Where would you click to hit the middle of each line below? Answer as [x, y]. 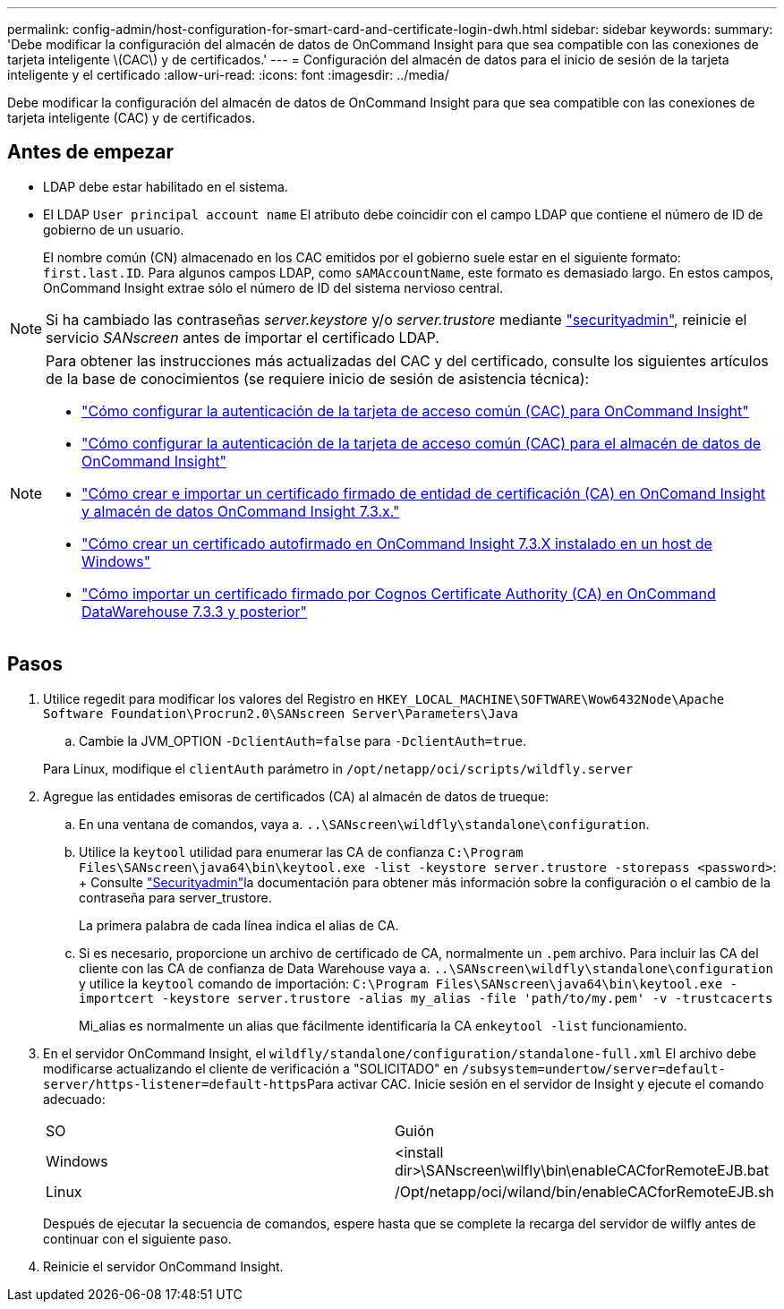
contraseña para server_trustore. [175, 897]
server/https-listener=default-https [175, 1084]
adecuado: [74, 1099]
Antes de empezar [90, 152]
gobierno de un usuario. [114, 229]
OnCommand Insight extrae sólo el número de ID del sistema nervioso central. [273, 287]
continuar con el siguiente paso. [137, 1238]
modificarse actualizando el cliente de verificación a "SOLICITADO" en [251, 1068]
